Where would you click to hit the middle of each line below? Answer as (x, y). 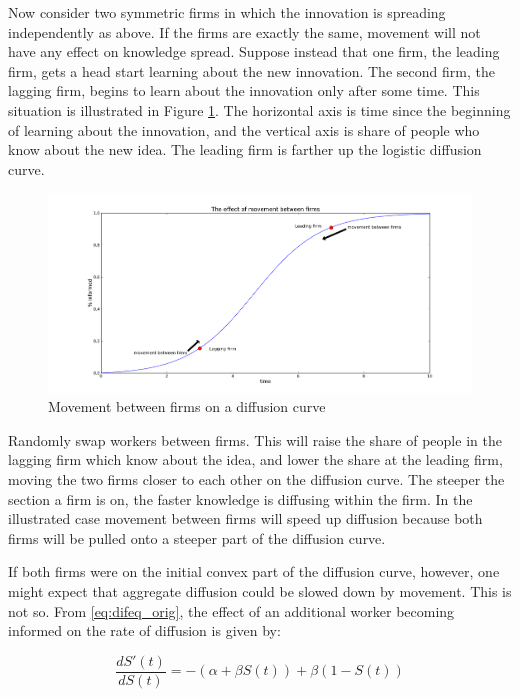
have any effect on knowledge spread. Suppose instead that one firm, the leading (254, 51)
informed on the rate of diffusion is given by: (144, 630)
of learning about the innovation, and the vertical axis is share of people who (244, 129)
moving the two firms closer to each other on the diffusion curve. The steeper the (256, 479)
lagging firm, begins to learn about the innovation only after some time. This (244, 90)
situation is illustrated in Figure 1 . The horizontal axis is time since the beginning (259, 109)
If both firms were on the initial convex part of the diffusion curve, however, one (254, 571)
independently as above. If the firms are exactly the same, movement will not (244, 31)
